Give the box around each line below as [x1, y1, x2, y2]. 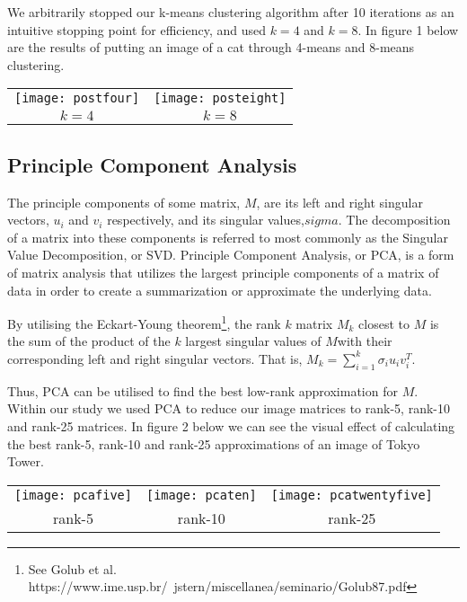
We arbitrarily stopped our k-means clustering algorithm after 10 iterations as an [7, 3, 454, 21]
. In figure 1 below [357, 20, 459, 39]
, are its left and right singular [256, 192, 423, 211]
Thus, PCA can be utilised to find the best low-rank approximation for [7, 381, 398, 400]
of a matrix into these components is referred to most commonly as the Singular [7, 227, 448, 246]
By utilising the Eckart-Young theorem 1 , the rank [7, 312, 281, 332]
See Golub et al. [28, 559, 117, 578]
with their [337, 332, 392, 350]
